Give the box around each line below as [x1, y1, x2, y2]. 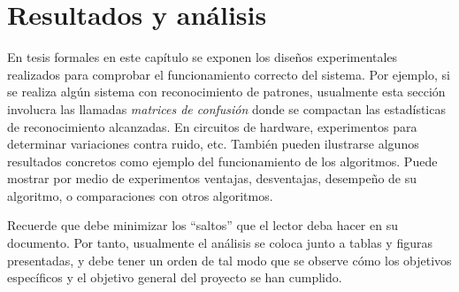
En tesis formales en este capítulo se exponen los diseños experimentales [7, 48, 398, 66]
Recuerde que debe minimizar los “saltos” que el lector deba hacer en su [7, 216, 398, 234]
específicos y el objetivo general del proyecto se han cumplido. [7, 268, 342, 287]
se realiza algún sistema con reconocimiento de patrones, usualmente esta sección [7, 82, 446, 101]
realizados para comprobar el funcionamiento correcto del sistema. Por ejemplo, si [7, 65, 450, 83]
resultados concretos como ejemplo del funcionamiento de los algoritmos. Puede [7, 151, 438, 170]
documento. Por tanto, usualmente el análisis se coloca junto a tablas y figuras [7, 234, 432, 252]
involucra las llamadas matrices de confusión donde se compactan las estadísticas [7, 99, 446, 118]
